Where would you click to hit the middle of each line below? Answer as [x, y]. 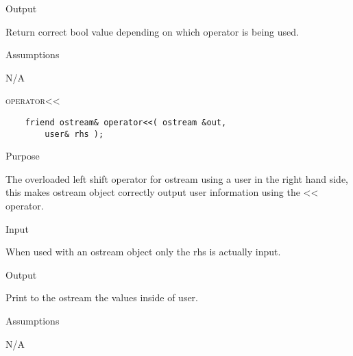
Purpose [23, 156]
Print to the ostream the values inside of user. [102, 297]
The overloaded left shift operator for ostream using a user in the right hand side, [177, 178]
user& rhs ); [74, 134]
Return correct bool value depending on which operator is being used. [152, 31]
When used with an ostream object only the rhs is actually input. [143, 252]
